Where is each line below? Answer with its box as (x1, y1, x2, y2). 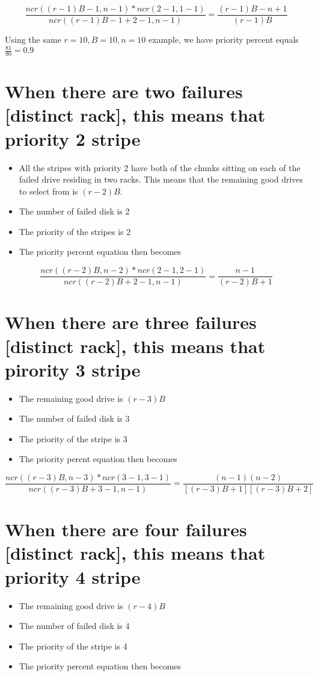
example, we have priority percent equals (148, 33, 299, 46)
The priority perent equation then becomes (19, 452, 177, 465)
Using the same (5, 33, 61, 46)
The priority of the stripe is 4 (19, 639, 127, 652)
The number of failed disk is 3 (19, 412, 130, 425)
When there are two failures (5, 79, 243, 104)
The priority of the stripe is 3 (19, 432, 127, 445)
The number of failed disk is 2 (19, 205, 130, 218)
